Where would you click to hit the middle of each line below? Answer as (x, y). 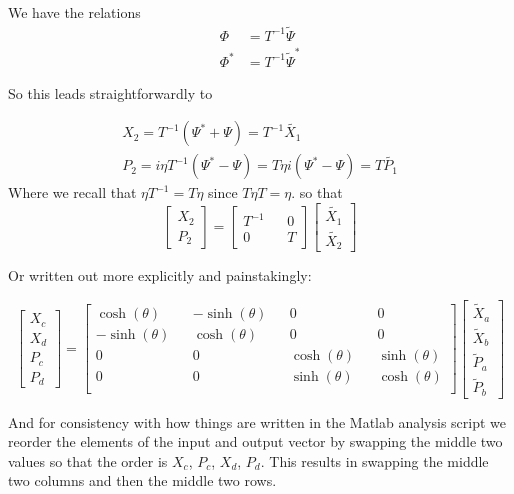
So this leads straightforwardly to (110, 92)
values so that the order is (88, 460)
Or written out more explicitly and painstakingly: (160, 275)
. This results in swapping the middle (374, 460)
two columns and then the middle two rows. (142, 480)
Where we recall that (72, 192)
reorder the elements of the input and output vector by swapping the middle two (255, 441)
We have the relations (74, 12)
